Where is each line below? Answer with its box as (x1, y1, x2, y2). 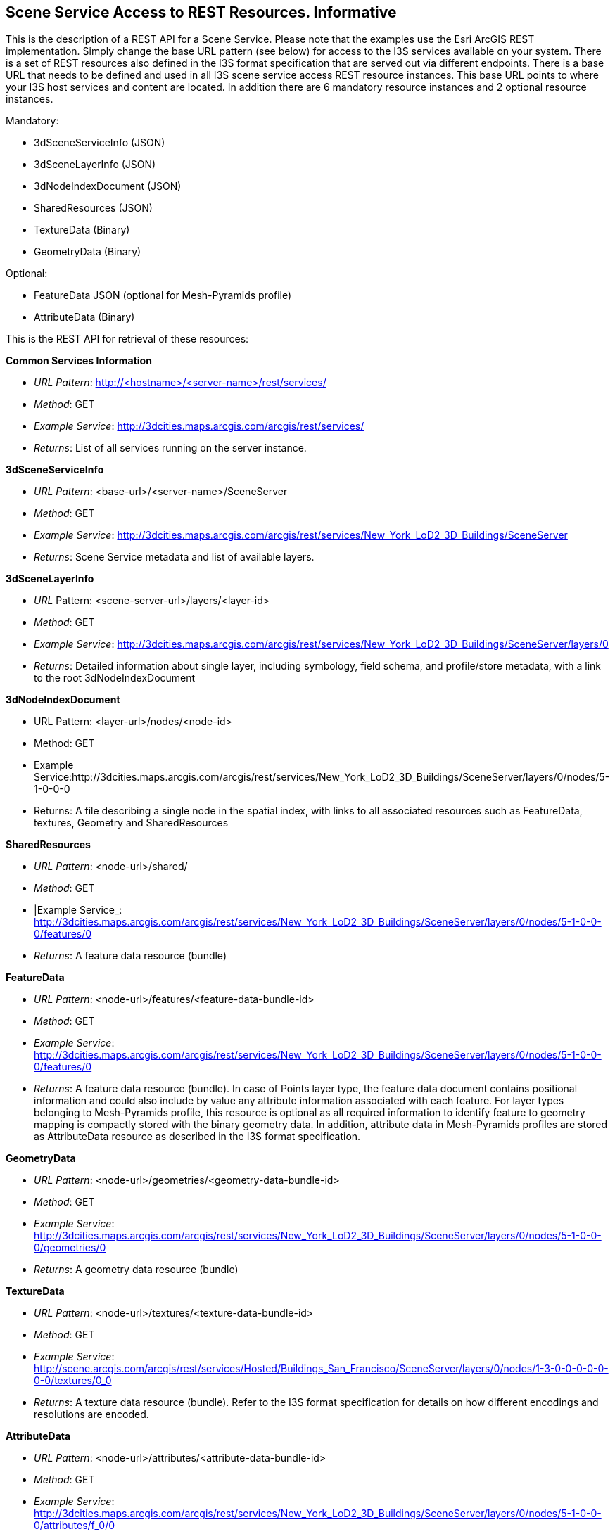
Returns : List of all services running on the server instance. (34, 442, 307, 454)
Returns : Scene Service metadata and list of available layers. (34, 551, 315, 563)
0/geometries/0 (34, 1241, 106, 1254)
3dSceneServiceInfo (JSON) (34, 136, 165, 149)
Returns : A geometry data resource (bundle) (34, 1263, 239, 1276)
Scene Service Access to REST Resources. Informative (6, 4, 397, 21)
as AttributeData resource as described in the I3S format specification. (34, 1130, 361, 1143)
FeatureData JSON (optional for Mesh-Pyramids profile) (34, 289, 292, 302)
